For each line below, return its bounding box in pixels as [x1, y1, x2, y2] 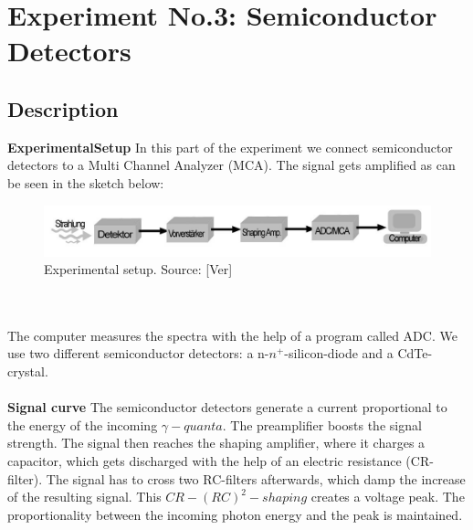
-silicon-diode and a [284, 344, 394, 363]
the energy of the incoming [7, 415, 158, 434]
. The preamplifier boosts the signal [222, 415, 422, 434]
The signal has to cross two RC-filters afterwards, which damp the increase [46, 469, 466, 488]
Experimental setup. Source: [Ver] [44, 260, 233, 279]
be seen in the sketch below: [7, 173, 164, 192]
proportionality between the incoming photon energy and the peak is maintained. [7, 504, 463, 524]
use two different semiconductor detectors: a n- [7, 344, 269, 363]
